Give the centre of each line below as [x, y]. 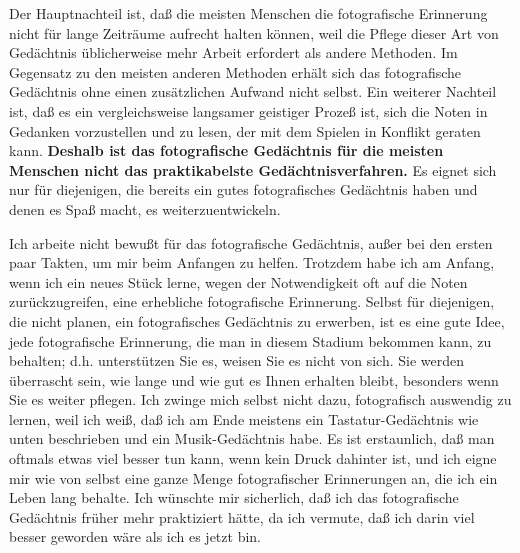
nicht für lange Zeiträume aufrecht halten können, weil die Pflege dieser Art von [254, 32]
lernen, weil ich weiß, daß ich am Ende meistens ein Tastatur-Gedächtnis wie [244, 418]
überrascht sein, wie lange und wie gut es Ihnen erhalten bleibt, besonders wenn [254, 379]
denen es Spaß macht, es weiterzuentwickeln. [145, 208]
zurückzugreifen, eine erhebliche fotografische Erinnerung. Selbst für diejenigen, [252, 301]
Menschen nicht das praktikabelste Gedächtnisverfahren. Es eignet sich [253, 169]
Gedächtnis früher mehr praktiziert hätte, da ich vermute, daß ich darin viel [242, 516]
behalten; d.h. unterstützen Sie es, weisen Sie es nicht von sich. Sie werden [237, 360]
